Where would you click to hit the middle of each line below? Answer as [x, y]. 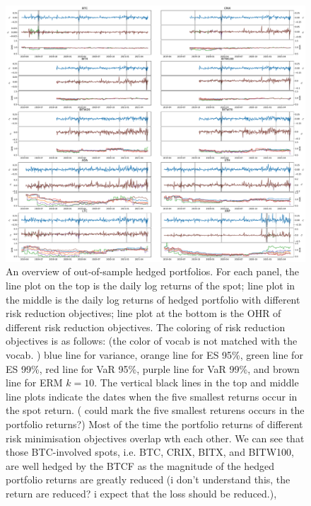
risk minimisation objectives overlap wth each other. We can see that [155, 438]
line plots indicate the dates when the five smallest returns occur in [152, 396]
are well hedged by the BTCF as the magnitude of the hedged [140, 465]
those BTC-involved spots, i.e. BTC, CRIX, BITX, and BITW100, [150, 452]
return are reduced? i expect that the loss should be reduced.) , [141, 493]
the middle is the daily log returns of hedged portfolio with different [153, 299]
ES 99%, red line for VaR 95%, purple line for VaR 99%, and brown [153, 368]
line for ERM [34, 383]
